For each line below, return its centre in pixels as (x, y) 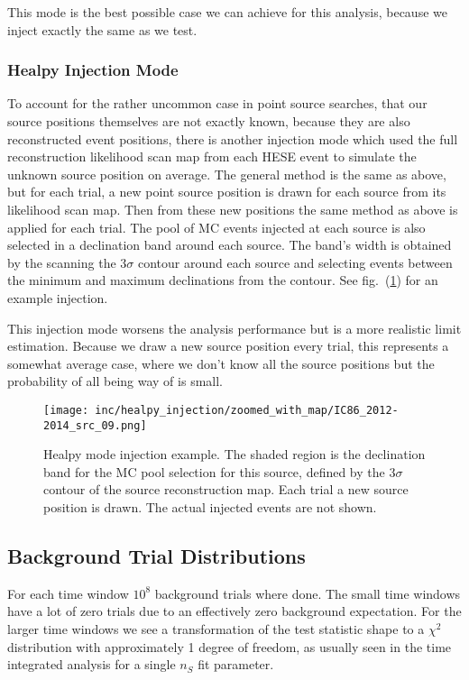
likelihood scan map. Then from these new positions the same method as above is (233, 209)
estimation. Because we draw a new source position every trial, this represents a (228, 346)
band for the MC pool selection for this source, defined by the (214, 471)
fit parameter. (236, 664)
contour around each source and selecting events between (295, 262)
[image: (66, 410)
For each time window (68, 593)
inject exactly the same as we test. (102, 29)
